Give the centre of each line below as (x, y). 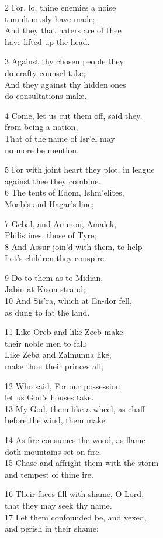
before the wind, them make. (56, 420)
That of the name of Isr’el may (60, 138)
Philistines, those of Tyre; (51, 235)
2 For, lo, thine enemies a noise (60, 7)
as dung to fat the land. (47, 312)
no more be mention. (42, 150)
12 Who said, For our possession (63, 385)
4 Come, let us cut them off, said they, (74, 115)
